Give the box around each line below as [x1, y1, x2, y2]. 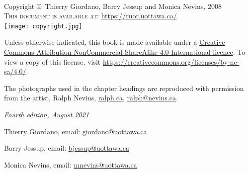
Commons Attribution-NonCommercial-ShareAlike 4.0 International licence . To [4, 47, 246, 57]
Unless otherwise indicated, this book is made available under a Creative [4, 37, 225, 47]
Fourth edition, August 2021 [4, 109, 89, 119]
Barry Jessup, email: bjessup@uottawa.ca [4, 143, 130, 153]
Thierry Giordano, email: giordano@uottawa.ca [4, 126, 147, 136]
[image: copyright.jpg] [4, 22, 83, 30]
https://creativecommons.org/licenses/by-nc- [102, 56, 240, 67]
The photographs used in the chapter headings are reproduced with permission [4, 83, 244, 93]
